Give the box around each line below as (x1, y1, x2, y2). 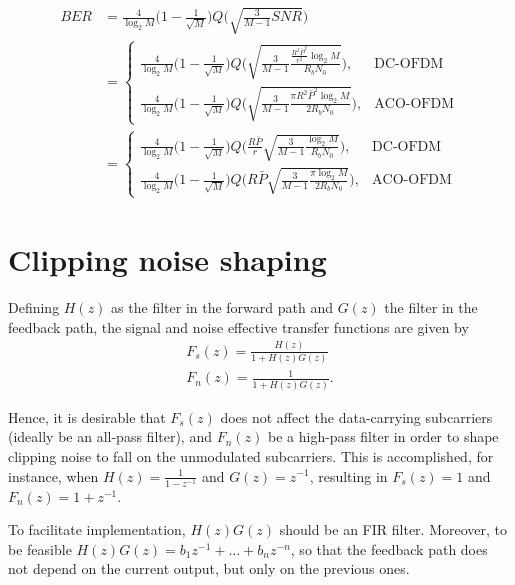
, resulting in (309, 465, 388, 486)
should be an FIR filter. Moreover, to (279, 519, 508, 540)
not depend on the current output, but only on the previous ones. (8, 558, 410, 579)
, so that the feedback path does (290, 538, 488, 559)
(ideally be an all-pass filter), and (8, 426, 212, 447)
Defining (8, 297, 60, 318)
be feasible (8, 538, 72, 559)
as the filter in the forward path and (111, 297, 334, 318)
